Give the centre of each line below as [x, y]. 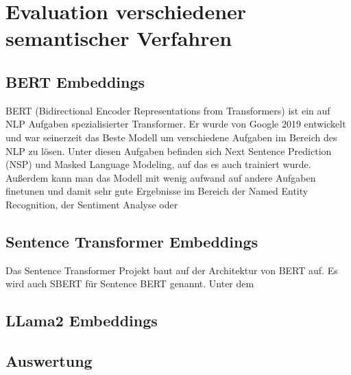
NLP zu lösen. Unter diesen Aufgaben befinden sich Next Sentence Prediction [169, 150]
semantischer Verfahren [119, 38]
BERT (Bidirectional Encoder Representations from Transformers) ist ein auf [168, 110]
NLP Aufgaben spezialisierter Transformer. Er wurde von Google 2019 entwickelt [176, 124]
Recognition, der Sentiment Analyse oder [92, 204]
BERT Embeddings [75, 81]
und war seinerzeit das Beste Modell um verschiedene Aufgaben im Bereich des [171, 137]
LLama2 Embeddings [82, 320]
